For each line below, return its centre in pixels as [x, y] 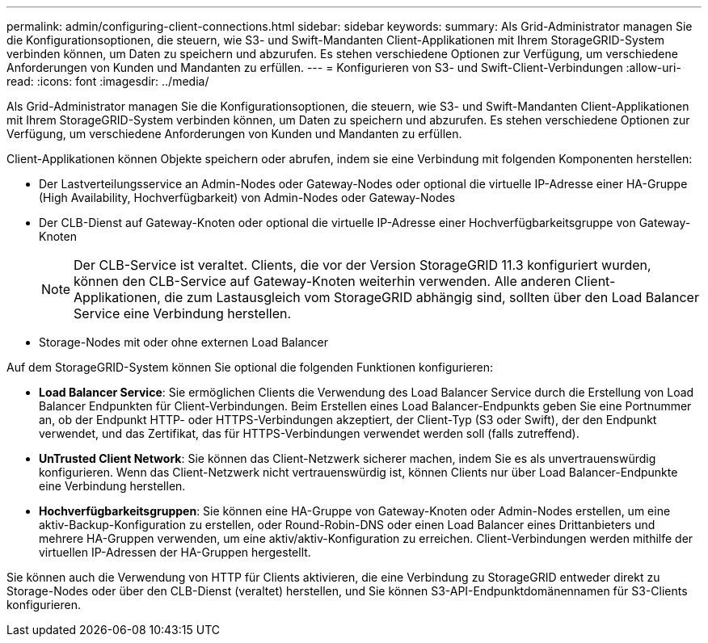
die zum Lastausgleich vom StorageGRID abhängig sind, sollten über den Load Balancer [432, 297]
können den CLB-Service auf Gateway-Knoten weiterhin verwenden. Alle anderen [322, 281]
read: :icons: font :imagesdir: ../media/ [108, 81]
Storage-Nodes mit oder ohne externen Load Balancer [183, 342]
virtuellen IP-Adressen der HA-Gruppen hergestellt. [175, 552]
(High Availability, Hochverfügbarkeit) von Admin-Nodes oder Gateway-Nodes [247, 198]
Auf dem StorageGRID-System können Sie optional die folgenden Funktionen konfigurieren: [250, 367]
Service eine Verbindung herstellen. [183, 313]
